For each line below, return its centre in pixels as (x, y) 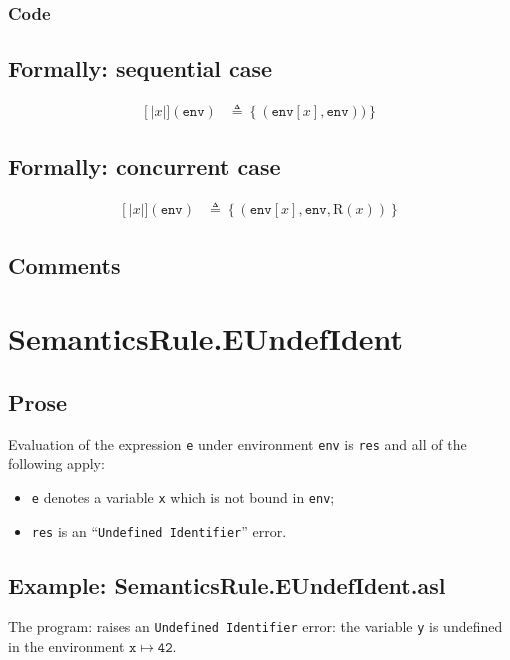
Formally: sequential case (140, 68)
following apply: (56, 463)
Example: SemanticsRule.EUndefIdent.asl (227, 584)
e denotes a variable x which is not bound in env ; (183, 496)
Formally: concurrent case (144, 166)
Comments (64, 264)
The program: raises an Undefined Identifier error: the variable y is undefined (255, 626)
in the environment (66, 646)
